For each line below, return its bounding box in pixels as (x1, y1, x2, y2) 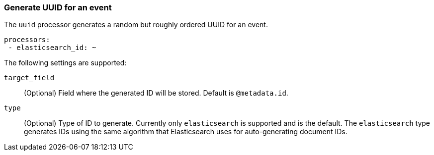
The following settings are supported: (4, 58, 127, 67)
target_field (4, 74, 55, 82)
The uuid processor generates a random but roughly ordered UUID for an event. (4, 20, 268, 29)
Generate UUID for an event (4, 2, 112, 12)
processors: (4, 36, 50, 44)
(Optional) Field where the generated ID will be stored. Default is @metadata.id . (24, 89, 288, 98)
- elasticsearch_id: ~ (8, 44, 96, 52)
